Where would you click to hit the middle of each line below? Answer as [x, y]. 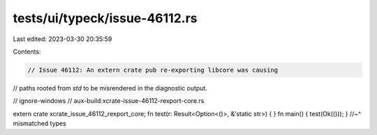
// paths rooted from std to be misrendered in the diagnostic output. [110, 88]
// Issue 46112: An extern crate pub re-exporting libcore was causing [153, 70]
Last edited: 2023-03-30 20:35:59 [62, 39]
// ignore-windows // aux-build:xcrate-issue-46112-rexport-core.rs [109, 101]
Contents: [27, 51]
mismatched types [39, 124]
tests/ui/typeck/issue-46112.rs [105, 18]
